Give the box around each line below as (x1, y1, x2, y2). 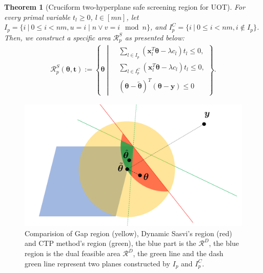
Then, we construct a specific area (4, 32, 111, 42)
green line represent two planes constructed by (25, 258, 170, 268)
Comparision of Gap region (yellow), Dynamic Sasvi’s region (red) (25, 227, 232, 238)
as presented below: (125, 32, 185, 42)
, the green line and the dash (133, 248, 224, 259)
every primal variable (4, 11, 71, 22)
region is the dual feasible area (25, 248, 120, 259)
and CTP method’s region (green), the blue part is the (25, 238, 196, 248)
